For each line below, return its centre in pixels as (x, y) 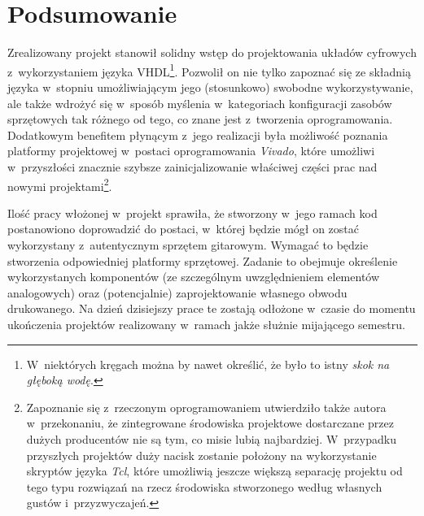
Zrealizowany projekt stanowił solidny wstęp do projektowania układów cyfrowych (212, 52)
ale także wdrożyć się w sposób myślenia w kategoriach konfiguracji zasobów (200, 103)
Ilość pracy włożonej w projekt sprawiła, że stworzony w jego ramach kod (192, 212)
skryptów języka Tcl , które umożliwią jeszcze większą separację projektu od (214, 471)
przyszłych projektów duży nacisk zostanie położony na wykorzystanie (201, 455)
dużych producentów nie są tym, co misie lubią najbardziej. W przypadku (211, 438)
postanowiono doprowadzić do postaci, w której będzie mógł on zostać (183, 229)
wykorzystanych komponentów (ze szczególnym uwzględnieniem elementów (194, 277)
